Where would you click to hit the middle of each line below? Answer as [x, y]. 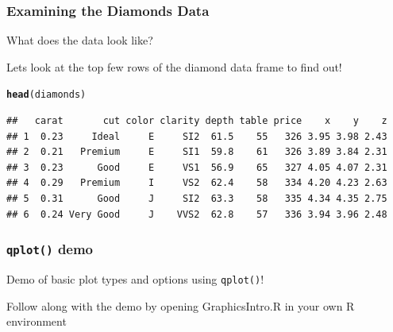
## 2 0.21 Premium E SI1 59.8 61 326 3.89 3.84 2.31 [197, 152]
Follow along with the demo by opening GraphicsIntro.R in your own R [181, 305]
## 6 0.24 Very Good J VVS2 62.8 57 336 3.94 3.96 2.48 [197, 214]
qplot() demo [50, 249]
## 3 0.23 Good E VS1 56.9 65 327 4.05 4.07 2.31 [197, 167]
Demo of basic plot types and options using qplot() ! [135, 279]
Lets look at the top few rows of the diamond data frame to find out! [174, 66]
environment [37, 321]
